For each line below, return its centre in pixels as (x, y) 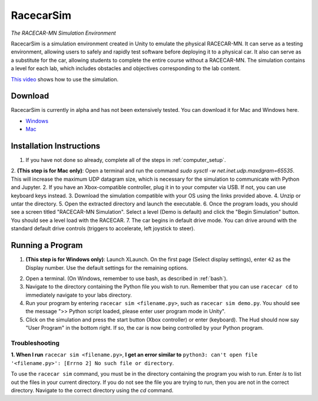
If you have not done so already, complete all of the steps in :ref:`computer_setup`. (126, 160)
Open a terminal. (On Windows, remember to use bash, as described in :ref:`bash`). (127, 278)
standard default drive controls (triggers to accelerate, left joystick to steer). (103, 228)
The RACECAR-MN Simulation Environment (63, 33)
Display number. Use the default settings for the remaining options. (107, 267)
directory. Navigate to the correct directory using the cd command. (92, 390)
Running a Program (47, 245)
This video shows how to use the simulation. (65, 79)
